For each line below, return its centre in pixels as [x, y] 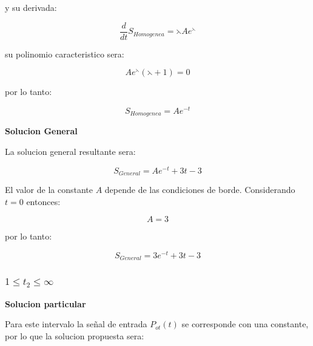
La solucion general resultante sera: [70, 151]
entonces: [43, 201]
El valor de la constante [49, 190]
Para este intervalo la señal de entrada [76, 324]
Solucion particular [45, 303]
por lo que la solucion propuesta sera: [75, 335]
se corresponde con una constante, [245, 324]
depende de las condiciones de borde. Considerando [200, 190]
